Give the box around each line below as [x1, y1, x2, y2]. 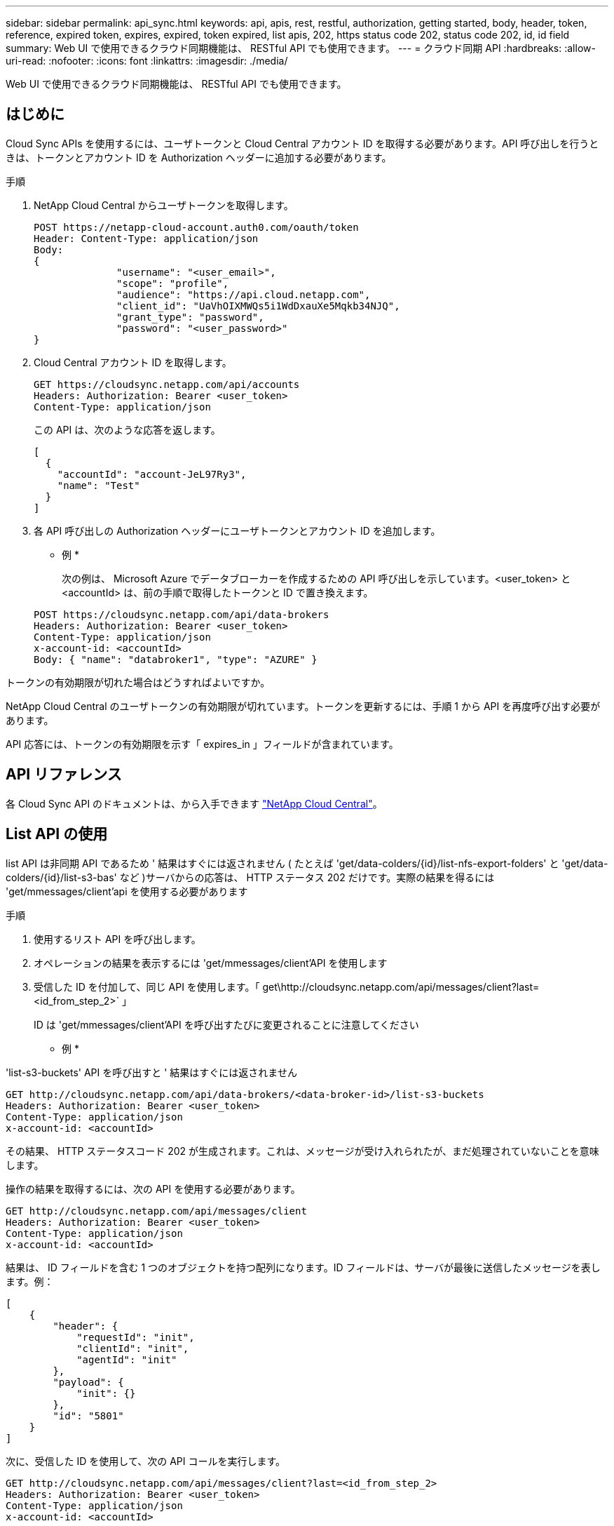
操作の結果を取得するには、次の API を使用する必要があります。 [6, 1182, 301, 1195]
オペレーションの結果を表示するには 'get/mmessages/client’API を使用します [34, 956, 388, 969]
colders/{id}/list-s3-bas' [6, 871, 117, 883]
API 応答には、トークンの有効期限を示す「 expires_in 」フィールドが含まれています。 [6, 737, 399, 750]
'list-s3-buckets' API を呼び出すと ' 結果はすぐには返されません [6, 1066, 297, 1078]
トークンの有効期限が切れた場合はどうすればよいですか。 [6, 676, 271, 688]
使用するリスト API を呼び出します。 [34, 932, 201, 945]
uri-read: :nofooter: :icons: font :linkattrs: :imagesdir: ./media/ [6, 55, 288, 67]
